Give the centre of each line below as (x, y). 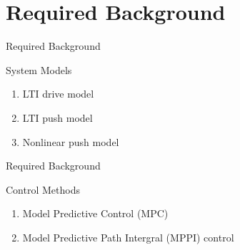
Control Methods (43, 189)
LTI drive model (58, 94)
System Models (39, 69)
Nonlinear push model (71, 141)
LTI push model (57, 117)
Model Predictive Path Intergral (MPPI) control (128, 237)
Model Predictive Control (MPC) (95, 213)
